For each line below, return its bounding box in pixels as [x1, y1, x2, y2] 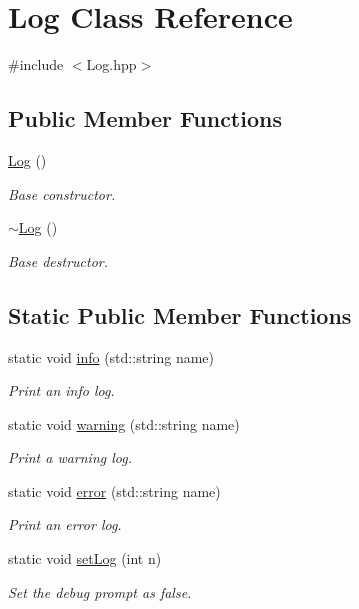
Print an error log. [8, 514, 122, 535]
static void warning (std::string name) [8, 413, 240, 434]
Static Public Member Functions [8, 299, 352, 330]
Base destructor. [8, 250, 109, 271]
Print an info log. [8, 380, 115, 401]
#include [8, 54, 64, 75]
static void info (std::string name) [8, 346, 215, 367]
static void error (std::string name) [8, 480, 221, 501]
